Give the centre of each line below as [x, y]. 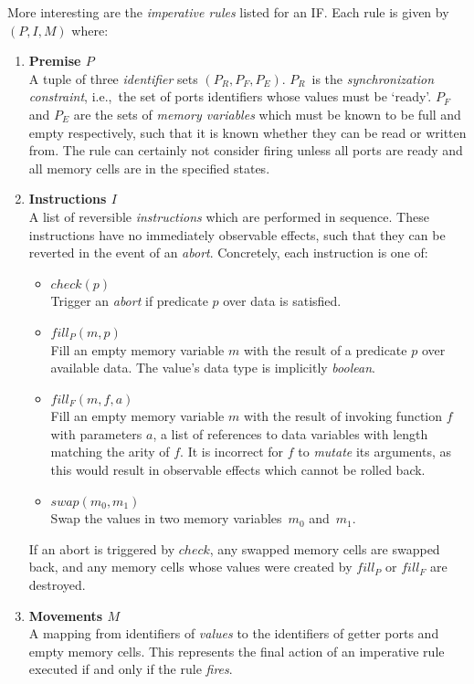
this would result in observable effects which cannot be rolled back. [238, 470]
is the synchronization [373, 78]
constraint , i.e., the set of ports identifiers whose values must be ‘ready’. [230, 96]
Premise [55, 61]
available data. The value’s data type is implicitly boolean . [213, 368]
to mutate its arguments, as [375, 452]
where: [90, 30]
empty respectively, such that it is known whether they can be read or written [248, 132]
